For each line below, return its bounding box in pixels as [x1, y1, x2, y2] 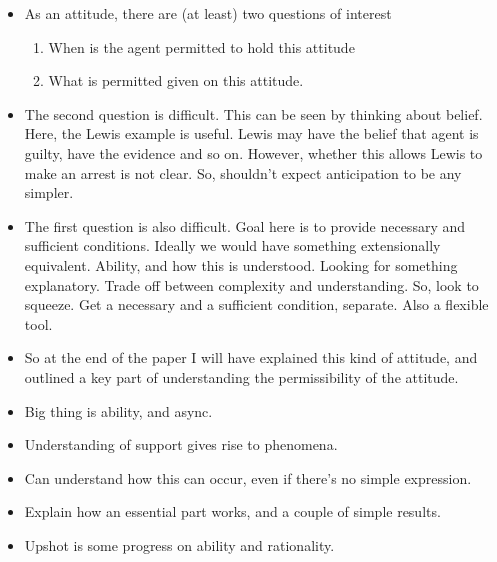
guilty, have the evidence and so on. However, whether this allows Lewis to [24, 142, 483, 163]
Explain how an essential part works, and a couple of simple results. [24, 501, 441, 522]
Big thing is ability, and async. [24, 400, 213, 421]
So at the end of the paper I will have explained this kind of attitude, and [24, 347, 478, 368]
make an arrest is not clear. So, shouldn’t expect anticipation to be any [24, 162, 462, 183]
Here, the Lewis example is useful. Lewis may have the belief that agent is [24, 123, 479, 144]
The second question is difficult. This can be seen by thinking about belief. [24, 103, 483, 124]
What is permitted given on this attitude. [48, 70, 304, 91]
